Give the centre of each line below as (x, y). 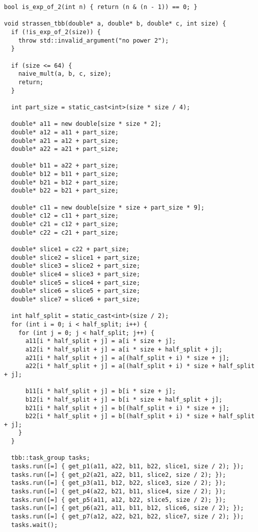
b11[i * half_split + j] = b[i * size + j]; (100, 391)
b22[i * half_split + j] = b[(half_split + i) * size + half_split (140, 416)
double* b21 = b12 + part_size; (65, 182)
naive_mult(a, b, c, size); (65, 74)
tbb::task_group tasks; (50, 458)
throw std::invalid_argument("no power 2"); (93, 40)
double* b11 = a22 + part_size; (65, 166)
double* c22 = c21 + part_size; (65, 232)
